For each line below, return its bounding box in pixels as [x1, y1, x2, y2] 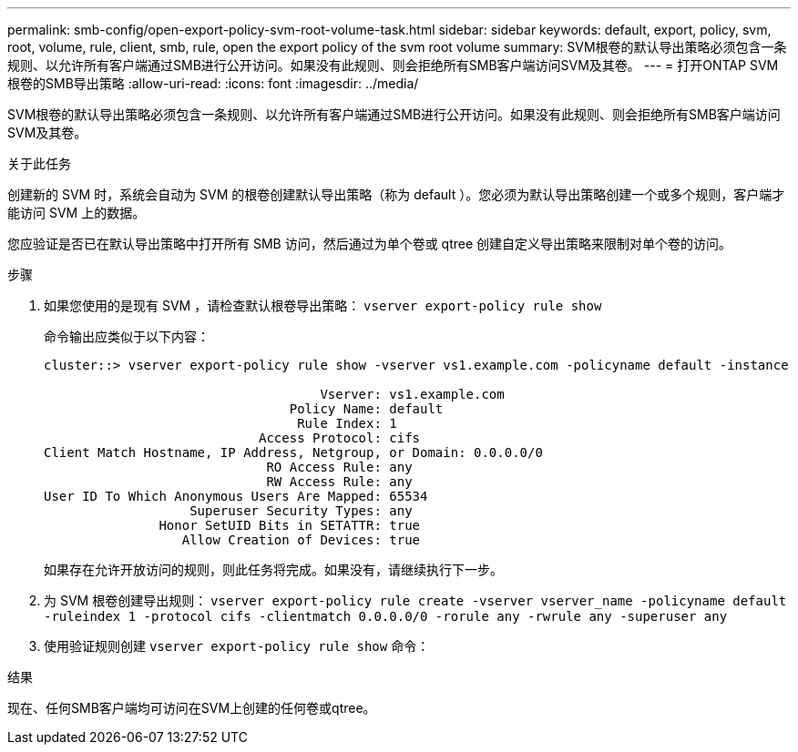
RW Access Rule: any [266, 474, 413, 489]
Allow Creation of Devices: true [181, 533, 421, 547]
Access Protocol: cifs [259, 431, 421, 445]
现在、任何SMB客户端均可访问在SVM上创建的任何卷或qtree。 [7, 700, 376, 716]
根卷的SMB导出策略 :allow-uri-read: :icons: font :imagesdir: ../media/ [7, 76, 419, 91]
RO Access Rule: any [266, 460, 413, 474]
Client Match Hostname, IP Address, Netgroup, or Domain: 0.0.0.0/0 [44, 445, 543, 460]
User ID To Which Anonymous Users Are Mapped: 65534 [44, 489, 428, 503]
